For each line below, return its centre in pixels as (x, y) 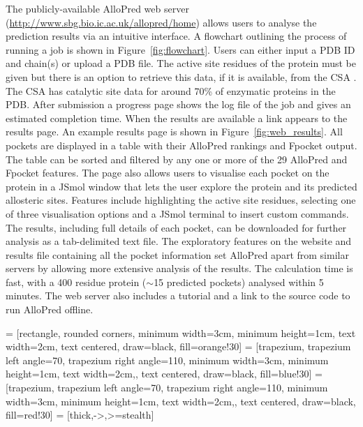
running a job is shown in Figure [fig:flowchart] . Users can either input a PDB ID (180, 49)
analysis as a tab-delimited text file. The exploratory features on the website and (179, 241)
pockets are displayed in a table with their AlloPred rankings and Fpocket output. (181, 145)
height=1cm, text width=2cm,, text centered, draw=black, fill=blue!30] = (164, 374)
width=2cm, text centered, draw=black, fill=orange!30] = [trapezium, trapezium (178, 346)
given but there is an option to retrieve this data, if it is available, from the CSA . (181, 76)
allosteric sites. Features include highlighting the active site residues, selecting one (181, 200)
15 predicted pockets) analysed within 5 (239, 282)
